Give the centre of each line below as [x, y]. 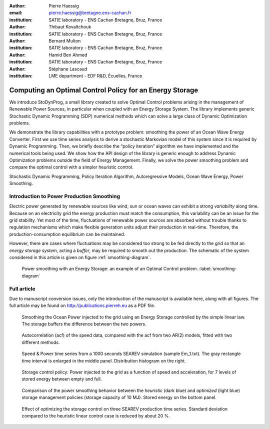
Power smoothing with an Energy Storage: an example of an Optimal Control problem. [110, 269]
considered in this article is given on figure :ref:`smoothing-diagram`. [80, 257]
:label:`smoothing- [218, 269]
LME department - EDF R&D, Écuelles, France [95, 75]
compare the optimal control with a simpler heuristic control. [71, 167]
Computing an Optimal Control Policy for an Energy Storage [104, 90]
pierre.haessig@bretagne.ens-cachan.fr [90, 13]
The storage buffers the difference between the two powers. [84, 324]
